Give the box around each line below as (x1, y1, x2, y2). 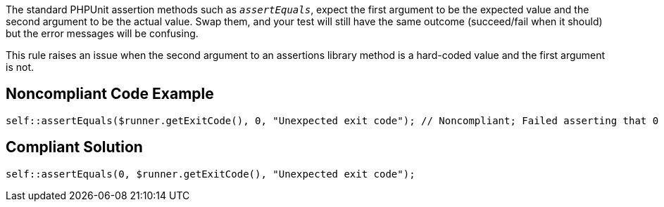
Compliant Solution (6, 138, 143, 156)
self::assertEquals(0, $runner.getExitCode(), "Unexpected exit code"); (6, 168, 415, 180)
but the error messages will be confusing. (6, 27, 199, 39)
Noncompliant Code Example (6, 85, 214, 103)
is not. (6, 61, 34, 73)
